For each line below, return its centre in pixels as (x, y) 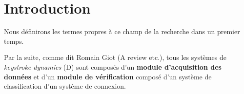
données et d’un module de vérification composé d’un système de (108, 76)
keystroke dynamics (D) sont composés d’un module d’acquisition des (113, 66)
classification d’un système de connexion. (65, 86)
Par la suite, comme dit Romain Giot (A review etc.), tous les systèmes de (115, 57)
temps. (14, 41)
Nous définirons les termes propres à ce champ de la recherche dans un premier (122, 31)
